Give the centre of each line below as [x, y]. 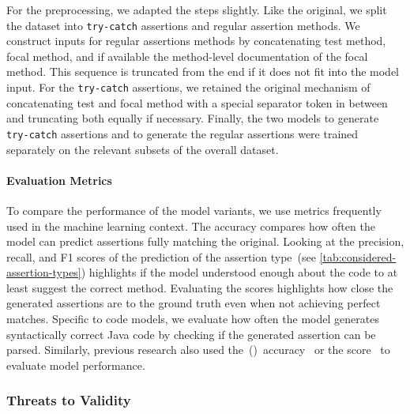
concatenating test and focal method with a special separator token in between [197, 102]
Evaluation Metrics [59, 180]
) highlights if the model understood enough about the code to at [239, 272]
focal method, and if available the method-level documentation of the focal [187, 56]
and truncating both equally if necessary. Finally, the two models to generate [193, 118]
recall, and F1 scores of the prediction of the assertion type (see [161, 256]
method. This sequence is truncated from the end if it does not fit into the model [203, 72]
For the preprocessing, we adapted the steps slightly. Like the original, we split [197, 9]
